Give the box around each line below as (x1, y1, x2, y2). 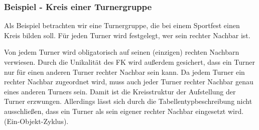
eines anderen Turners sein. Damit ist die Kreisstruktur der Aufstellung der (4, 86, 236, 96)
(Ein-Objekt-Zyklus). (4, 115, 69, 126)
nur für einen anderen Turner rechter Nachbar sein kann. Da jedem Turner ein (4, 66, 245, 77)
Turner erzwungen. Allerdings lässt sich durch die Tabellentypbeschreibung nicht (4, 96, 252, 106)
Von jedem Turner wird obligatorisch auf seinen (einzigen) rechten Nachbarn (4, 47, 239, 57)
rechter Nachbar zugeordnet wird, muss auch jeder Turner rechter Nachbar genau (4, 76, 253, 87)
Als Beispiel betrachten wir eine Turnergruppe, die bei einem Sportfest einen (4, 20, 240, 31)
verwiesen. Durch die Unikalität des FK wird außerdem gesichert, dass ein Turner (4, 57, 255, 67)
